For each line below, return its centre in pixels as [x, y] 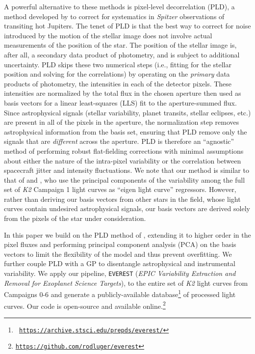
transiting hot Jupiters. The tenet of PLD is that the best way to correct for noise [127, 26]
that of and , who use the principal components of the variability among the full [125, 179]
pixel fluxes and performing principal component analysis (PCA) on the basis [120, 244]
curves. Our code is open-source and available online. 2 [85, 305]
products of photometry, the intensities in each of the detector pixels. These [118, 83]
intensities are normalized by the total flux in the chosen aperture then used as [123, 93]
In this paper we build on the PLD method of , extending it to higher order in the [127, 234]
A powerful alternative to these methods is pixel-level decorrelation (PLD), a [119, 6]
